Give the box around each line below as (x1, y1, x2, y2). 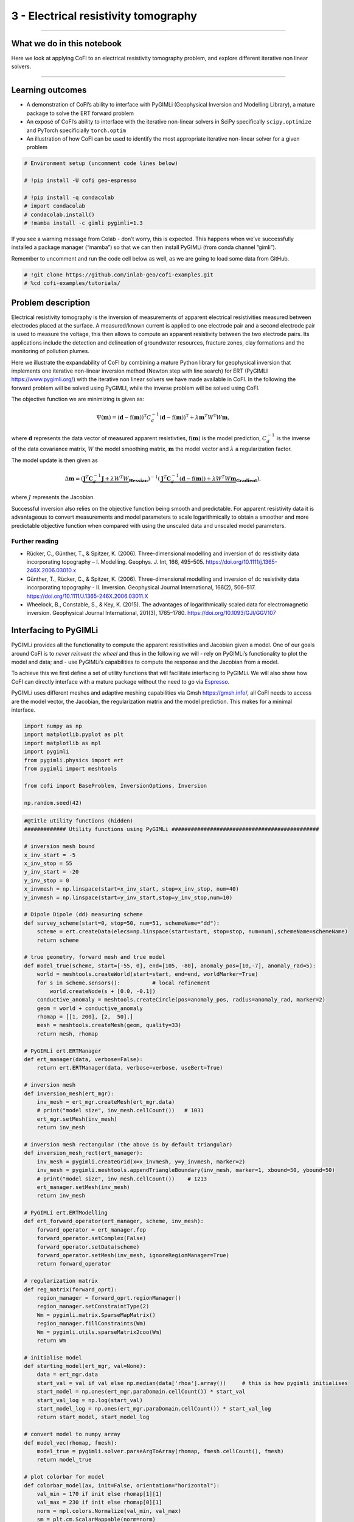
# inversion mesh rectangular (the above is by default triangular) (24, 1141, 233, 1148)
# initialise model (24, 1354, 82, 1361)
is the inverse (276, 434, 310, 441)
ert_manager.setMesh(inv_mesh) (36, 1184, 130, 1190)
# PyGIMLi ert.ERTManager (24, 1047, 102, 1054)
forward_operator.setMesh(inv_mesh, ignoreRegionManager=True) (36, 1252, 230, 1259)
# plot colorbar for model (24, 1473, 105, 1481)
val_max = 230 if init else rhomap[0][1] (36, 1499, 162, 1506)
